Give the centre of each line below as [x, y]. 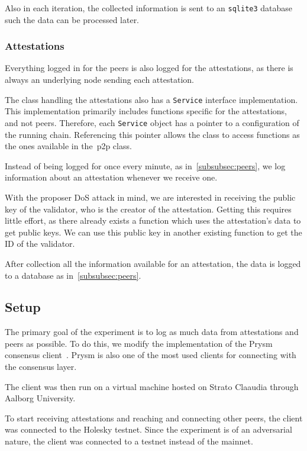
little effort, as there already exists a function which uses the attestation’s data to [153, 220]
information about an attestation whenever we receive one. [111, 177]
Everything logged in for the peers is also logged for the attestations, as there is [149, 68]
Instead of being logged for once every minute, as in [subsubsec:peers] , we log [145, 165]
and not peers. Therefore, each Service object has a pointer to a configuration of [152, 122]
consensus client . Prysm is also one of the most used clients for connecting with [151, 355]
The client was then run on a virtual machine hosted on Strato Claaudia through [152, 386]
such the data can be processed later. [72, 19]
